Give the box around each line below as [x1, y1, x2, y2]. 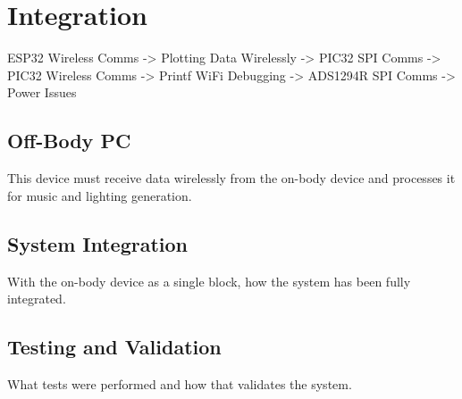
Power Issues [7, 83, 77, 102]
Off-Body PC [7, 127, 131, 154]
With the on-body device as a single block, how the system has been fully [7, 271, 411, 290]
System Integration [7, 229, 189, 257]
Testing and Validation [7, 333, 222, 361]
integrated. [7, 289, 66, 308]
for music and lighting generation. [7, 186, 192, 204]
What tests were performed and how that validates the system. [7, 374, 352, 393]
